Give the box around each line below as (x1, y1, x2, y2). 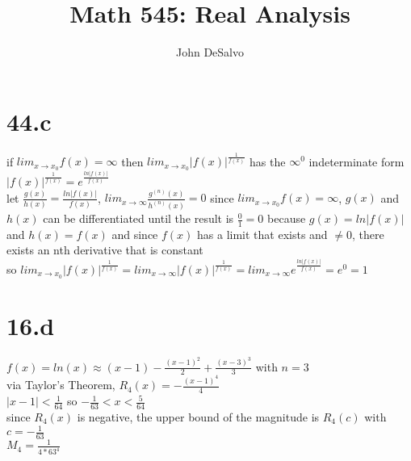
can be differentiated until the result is (43, 210, 234, 227)
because (267, 210, 306, 227)
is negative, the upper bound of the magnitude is (77, 408, 320, 425)
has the (250, 153, 286, 170)
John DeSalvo (175, 44, 244, 61)
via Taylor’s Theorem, (6, 376, 115, 393)
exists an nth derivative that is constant (6, 241, 203, 258)
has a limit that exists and (197, 225, 328, 242)
